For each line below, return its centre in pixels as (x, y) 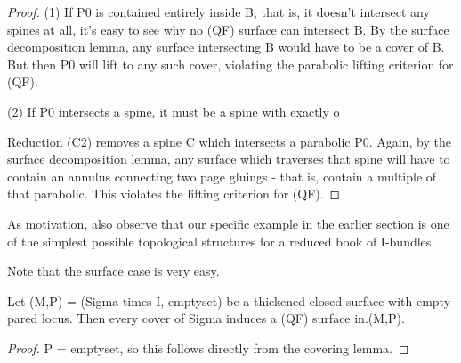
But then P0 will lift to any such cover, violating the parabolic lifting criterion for (230, 64)
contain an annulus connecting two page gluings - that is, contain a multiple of (222, 176)
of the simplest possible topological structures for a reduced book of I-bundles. (221, 241)
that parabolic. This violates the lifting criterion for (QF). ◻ (174, 194)
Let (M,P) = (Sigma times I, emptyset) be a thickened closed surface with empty (229, 300)
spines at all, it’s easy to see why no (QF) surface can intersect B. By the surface (228, 29)
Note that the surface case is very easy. (113, 271)
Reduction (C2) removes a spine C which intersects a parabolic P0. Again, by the (229, 141)
